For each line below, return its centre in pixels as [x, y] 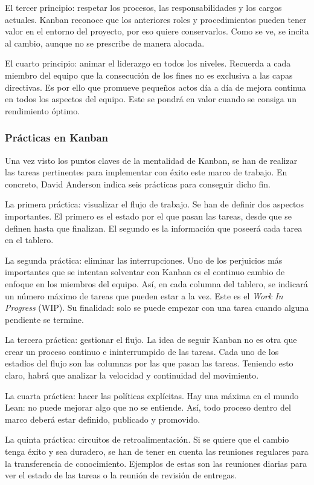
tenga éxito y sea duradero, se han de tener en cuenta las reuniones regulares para [157, 451]
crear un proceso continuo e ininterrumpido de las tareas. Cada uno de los [142, 351]
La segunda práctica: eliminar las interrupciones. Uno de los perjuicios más [144, 260]
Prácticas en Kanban [57, 138]
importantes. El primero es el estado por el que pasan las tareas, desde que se [149, 216]
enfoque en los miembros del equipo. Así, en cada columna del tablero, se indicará [156, 283]
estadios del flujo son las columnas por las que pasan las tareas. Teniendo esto [149, 363]
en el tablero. [29, 240]
